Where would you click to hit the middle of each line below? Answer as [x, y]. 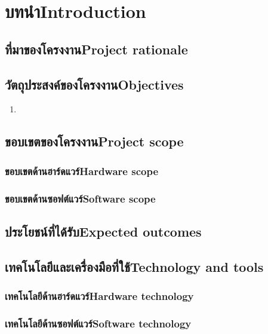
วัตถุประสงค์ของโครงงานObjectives [94, 84]
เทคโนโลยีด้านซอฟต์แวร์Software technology [98, 323]
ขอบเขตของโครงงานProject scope [94, 141]
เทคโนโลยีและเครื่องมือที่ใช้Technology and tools [134, 266]
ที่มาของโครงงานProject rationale [96, 49]
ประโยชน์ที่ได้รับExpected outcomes [103, 231]
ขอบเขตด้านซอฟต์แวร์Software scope [80, 198]
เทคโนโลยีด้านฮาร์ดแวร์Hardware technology [99, 295]
